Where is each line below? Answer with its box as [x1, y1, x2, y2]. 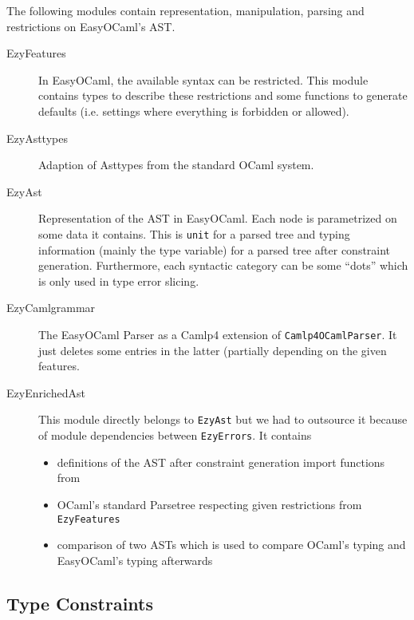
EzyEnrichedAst [6, 384, 85, 401]
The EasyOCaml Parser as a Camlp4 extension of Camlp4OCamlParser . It [38, 326, 397, 342]
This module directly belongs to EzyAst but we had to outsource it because [38, 411, 408, 428]
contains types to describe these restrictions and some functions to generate [38, 87, 408, 104]
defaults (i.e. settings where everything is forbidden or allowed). [38, 102, 349, 119]
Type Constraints [6, 590, 154, 615]
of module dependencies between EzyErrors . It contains [38, 427, 312, 444]
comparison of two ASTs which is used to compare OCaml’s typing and [57, 536, 406, 553]
